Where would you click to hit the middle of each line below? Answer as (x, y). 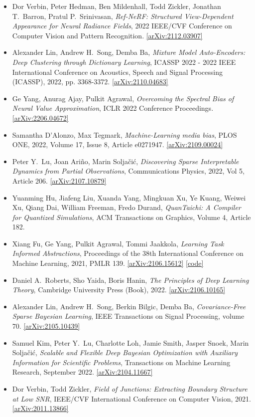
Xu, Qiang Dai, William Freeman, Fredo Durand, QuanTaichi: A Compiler (127, 207)
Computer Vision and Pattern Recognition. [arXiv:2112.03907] (107, 35)
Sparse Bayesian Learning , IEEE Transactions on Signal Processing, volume (128, 316)
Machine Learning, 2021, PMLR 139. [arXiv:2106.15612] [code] (108, 263)
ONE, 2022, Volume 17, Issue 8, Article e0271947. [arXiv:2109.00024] (118, 144)
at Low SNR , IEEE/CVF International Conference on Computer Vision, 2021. (131, 398)
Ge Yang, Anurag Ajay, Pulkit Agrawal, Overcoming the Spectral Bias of (123, 98)
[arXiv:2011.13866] (40, 408)
